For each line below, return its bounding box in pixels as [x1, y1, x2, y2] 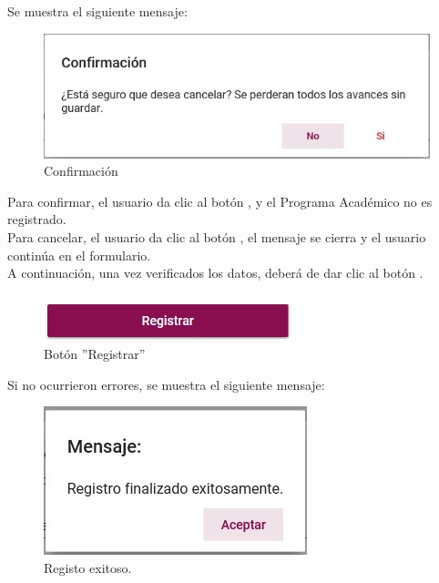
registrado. [7, 210, 66, 229]
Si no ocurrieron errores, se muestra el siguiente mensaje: [7, 374, 325, 394]
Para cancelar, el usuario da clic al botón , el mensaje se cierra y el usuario [7, 227, 426, 246]
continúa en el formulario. [7, 245, 151, 264]
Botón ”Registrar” [44, 344, 146, 363]
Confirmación [44, 161, 118, 180]
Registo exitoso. [44, 558, 132, 578]
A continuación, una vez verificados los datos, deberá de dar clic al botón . [7, 263, 424, 282]
